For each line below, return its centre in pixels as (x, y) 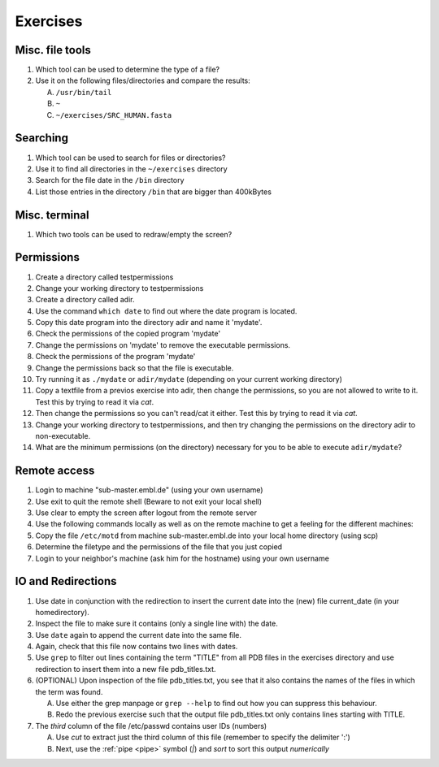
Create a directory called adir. (85, 300)
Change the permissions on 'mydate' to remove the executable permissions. (163, 344)
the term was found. (69, 691)
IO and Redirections (66, 581)
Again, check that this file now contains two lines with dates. (137, 647)
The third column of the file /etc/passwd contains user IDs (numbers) (151, 726)
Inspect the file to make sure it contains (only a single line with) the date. (156, 624)
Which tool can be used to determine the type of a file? (128, 70)
